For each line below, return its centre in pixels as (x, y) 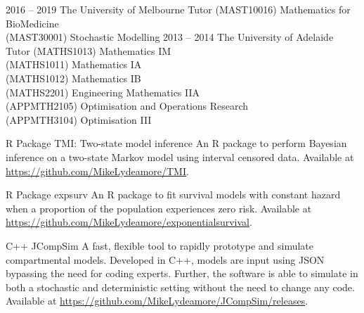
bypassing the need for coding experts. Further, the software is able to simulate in (182, 273)
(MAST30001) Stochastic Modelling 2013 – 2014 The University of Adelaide (170, 37)
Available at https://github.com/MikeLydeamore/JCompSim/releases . (157, 301)
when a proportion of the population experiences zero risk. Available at (159, 208)
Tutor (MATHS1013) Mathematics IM (89, 50)
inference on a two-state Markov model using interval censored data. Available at (180, 156)
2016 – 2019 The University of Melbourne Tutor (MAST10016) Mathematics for (178, 9)
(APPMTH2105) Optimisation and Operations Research (127, 106)
